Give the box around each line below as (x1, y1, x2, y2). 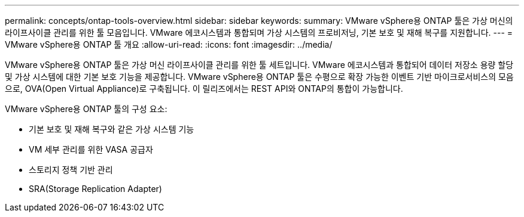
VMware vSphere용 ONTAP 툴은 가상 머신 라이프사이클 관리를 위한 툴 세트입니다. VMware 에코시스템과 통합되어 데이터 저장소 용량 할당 (5, 60, 514, 70)
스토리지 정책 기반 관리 (29, 165, 113, 175)
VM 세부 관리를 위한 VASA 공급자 (29, 144, 153, 154)
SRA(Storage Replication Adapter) (29, 184, 162, 194)
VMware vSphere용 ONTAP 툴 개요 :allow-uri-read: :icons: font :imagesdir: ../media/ (5, 39, 333, 49)
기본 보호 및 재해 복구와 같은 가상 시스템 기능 (29, 124, 194, 134)
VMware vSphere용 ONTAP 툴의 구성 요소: (5, 104, 167, 114)
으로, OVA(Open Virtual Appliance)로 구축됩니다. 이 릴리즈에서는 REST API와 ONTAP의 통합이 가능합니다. (5, 83, 403, 94)
